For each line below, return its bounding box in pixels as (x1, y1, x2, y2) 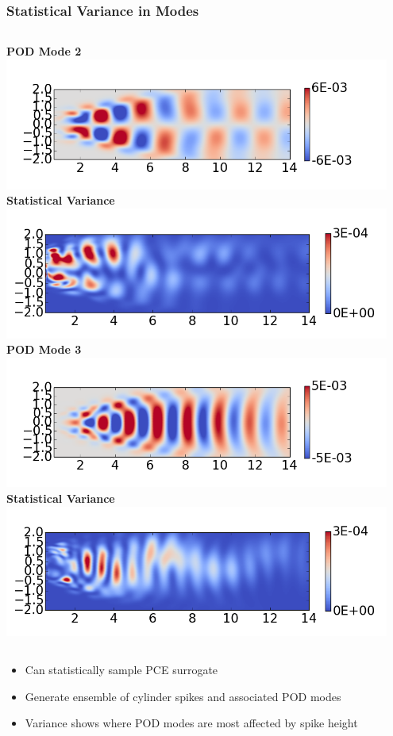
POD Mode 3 (6, 341, 82, 358)
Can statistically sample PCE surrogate (25, 661, 218, 678)
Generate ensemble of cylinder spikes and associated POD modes (25, 688, 341, 704)
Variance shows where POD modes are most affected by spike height (25, 715, 358, 731)
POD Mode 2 (6, 43, 82, 59)
